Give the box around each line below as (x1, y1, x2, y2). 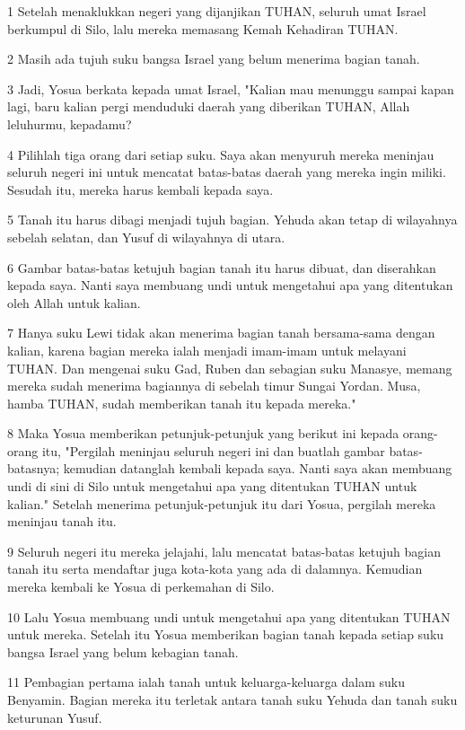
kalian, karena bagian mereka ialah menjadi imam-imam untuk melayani (7, 340, 407, 359)
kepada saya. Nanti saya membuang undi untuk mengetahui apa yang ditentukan (7, 276, 453, 295)
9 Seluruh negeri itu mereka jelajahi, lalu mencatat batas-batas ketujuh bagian (7, 541, 441, 560)
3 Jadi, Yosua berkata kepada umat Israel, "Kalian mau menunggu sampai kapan (7, 79, 454, 98)
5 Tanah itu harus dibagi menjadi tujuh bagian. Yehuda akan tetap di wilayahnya (7, 210, 458, 229)
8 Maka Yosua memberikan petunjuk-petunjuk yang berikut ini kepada (7, 424, 399, 443)
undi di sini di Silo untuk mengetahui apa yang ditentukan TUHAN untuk (7, 477, 417, 496)
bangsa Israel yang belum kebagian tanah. (7, 642, 239, 661)
